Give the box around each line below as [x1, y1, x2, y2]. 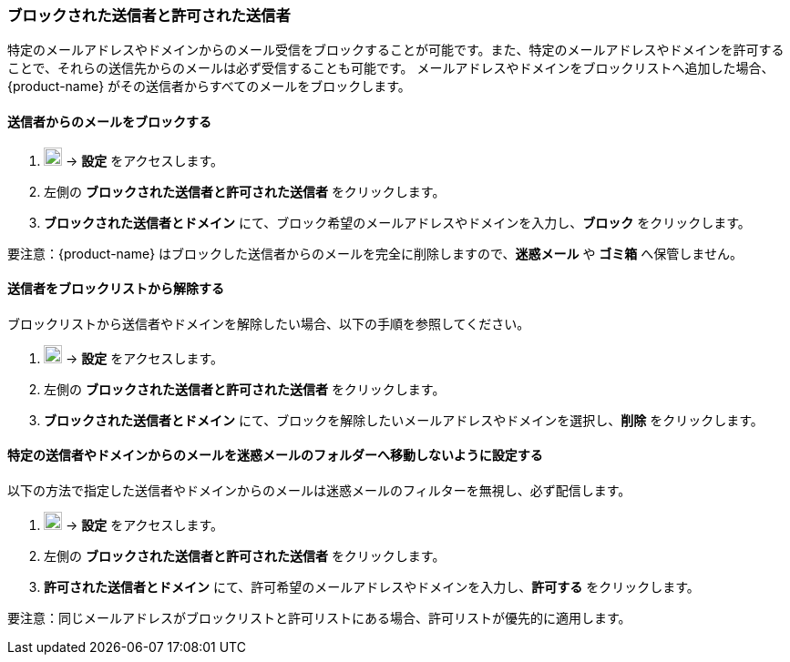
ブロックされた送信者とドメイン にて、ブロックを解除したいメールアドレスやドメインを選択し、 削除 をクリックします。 [44, 412, 764, 428]
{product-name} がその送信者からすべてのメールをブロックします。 [7, 78, 411, 95]
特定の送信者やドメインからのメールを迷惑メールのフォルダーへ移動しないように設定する [7, 447, 543, 463]
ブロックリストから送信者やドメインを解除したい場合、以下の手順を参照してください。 [7, 315, 530, 331]
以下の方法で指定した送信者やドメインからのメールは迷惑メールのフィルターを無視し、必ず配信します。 [7, 483, 631, 499]
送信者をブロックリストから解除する [7, 280, 224, 297]
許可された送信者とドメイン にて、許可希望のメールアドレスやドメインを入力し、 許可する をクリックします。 [44, 579, 700, 596]
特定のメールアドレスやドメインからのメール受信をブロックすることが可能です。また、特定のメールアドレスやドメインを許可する [7, 42, 785, 58]
